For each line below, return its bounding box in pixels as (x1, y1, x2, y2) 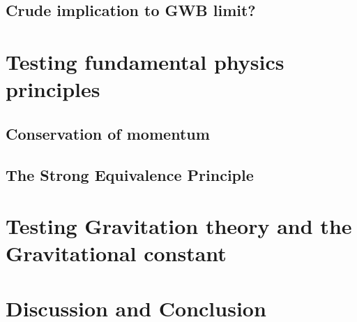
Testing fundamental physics (6, 47, 284, 75)
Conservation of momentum (6, 122, 210, 144)
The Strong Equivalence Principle (6, 163, 254, 185)
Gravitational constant (6, 239, 227, 268)
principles (6, 75, 100, 103)
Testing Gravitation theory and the (6, 212, 352, 240)
